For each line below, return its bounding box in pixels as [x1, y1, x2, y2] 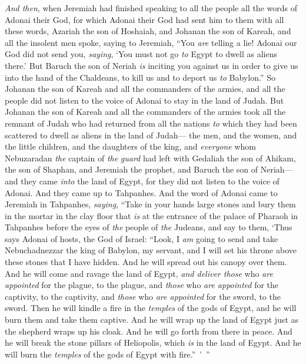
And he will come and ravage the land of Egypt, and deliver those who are [5, 267, 273, 279]
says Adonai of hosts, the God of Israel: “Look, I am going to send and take [5, 232, 278, 244]
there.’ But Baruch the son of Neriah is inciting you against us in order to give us [5, 59, 298, 71]
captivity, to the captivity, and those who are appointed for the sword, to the [5, 290, 281, 302]
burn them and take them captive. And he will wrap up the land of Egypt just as [5, 313, 299, 326]
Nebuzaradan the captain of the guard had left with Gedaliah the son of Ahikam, [5, 151, 296, 164]
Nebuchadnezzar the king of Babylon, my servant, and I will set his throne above [5, 244, 297, 256]
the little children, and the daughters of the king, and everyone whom [5, 140, 257, 153]
